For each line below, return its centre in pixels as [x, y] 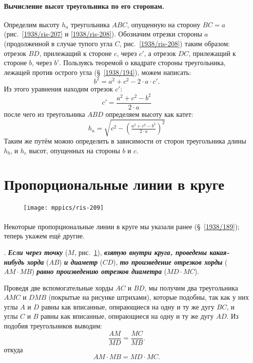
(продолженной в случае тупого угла [58, 43]
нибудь [14, 262]
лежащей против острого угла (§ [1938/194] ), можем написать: [98, 72]
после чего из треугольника [45, 114]
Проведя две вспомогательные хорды [59, 287]
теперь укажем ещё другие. [44, 236]
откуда [13, 349]
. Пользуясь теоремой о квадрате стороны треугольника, [142, 63]
